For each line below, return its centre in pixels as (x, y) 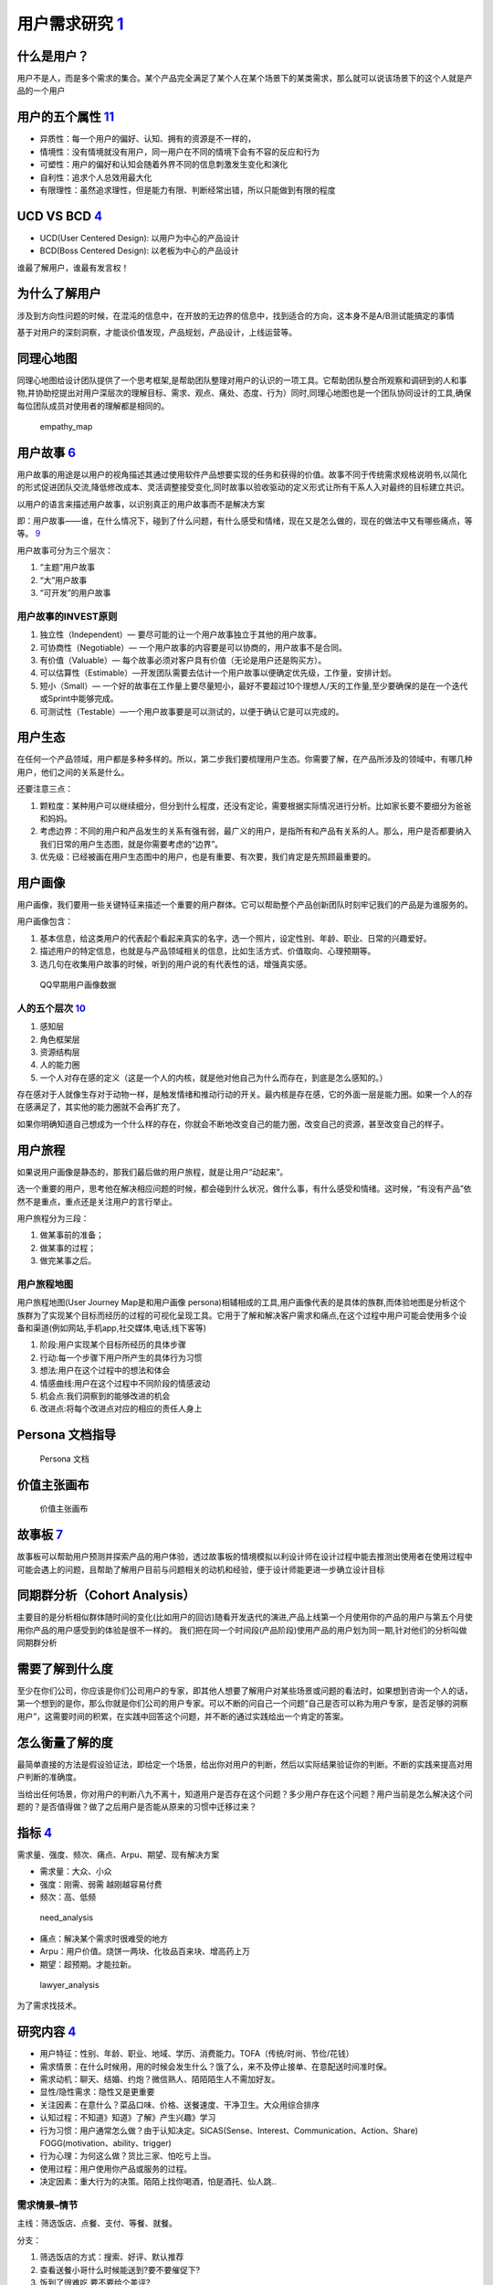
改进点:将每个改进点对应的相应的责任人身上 (121, 1408)
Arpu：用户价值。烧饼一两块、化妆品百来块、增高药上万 (145, 1951)
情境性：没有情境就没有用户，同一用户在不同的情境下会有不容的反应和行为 (179, 152)
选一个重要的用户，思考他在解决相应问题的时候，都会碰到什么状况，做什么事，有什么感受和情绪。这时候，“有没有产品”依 (244, 1189)
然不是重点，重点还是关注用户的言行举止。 (97, 1201)
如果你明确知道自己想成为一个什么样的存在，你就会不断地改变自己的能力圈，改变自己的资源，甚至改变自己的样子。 (233, 1123)
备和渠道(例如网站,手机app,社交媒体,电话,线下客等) (112, 1328)
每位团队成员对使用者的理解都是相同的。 (93, 406)
